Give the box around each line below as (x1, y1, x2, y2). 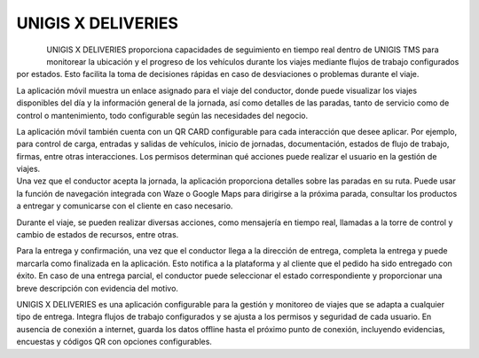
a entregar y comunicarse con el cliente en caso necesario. (16, 200, 233, 212)
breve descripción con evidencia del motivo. (16, 283, 179, 293)
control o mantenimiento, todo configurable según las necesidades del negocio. (16, 110, 309, 121)
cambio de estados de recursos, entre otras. (16, 230, 179, 240)
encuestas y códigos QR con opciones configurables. (16, 337, 213, 347)
